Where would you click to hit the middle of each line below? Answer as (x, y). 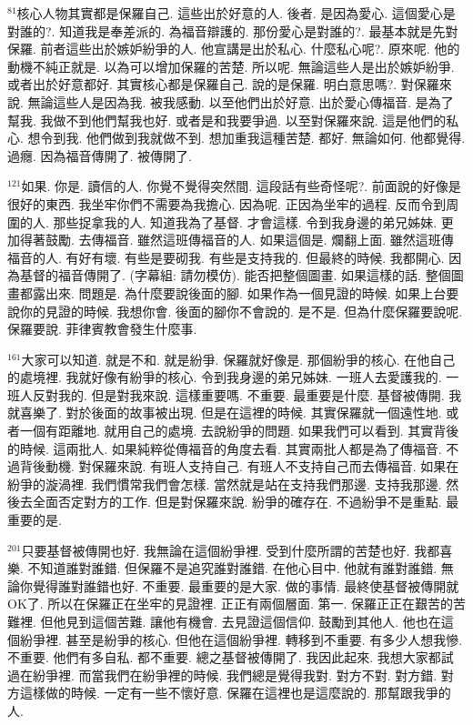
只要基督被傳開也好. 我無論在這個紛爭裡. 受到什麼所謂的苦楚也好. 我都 (231, 550)
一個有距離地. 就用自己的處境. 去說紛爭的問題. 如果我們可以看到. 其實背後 (239, 431)
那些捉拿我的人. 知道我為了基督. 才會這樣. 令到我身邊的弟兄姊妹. (245, 222)
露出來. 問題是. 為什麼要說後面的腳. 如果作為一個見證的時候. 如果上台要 (246, 292)
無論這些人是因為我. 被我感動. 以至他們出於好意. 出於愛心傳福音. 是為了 (241, 101)
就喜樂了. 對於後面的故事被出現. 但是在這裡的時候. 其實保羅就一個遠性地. (225, 413)
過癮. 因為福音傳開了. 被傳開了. (100, 155)
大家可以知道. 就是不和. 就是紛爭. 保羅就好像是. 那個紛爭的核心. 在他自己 (238, 359)
